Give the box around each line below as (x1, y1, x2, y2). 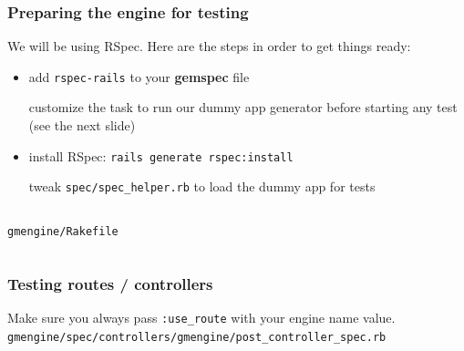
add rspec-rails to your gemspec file (28, 67, 250, 86)
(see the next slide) (28, 116, 136, 135)
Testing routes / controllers (7, 272, 213, 294)
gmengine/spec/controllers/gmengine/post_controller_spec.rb (7, 330, 387, 344)
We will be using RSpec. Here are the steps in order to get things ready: (7, 36, 411, 56)
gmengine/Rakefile (7, 224, 119, 238)
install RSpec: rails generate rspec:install (28, 146, 294, 165)
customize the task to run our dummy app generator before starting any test (28, 98, 458, 117)
